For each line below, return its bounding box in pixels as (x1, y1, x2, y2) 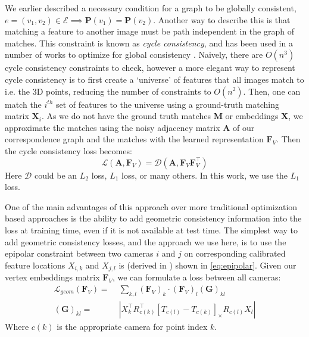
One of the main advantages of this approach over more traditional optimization (5, 200, 298, 213)
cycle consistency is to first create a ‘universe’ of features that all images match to (5, 73, 304, 85)
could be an (34, 168, 77, 181)
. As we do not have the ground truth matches (41, 110, 211, 122)
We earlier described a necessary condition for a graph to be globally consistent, (5, 2, 296, 14)
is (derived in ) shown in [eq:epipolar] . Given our (118, 258, 296, 271)
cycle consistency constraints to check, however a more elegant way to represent (5, 61, 295, 74)
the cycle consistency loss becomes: (5, 144, 132, 157)
